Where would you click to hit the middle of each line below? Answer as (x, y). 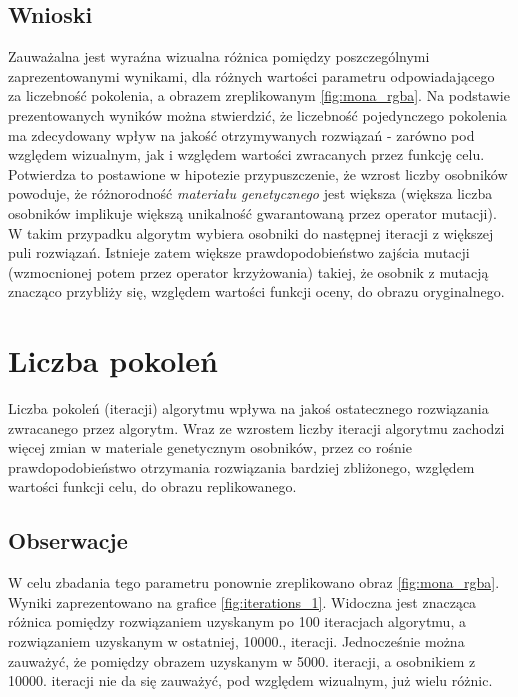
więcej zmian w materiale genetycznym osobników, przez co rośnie (210, 447)
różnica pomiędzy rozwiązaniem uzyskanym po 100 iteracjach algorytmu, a (237, 621)
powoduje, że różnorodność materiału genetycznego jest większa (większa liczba (250, 193)
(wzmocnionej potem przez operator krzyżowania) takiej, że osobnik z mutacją (248, 271)
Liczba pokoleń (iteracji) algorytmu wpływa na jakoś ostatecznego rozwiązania (248, 408)
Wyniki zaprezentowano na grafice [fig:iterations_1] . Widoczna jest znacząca (242, 601)
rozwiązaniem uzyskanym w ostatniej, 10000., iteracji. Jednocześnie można (236, 641)
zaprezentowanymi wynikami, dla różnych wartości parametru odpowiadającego (251, 75)
